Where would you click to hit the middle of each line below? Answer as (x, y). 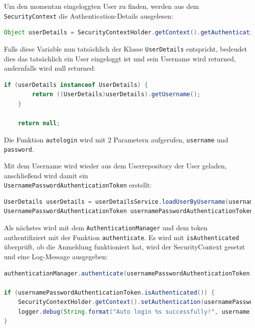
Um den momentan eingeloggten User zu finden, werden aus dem (102, 6)
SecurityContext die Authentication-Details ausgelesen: (89, 15)
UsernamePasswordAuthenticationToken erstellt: (78, 185)
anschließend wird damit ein (46, 175)
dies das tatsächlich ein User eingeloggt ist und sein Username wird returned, (120, 58)
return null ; (39, 123)
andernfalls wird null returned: (50, 68)
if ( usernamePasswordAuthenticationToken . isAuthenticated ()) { (109, 292)
